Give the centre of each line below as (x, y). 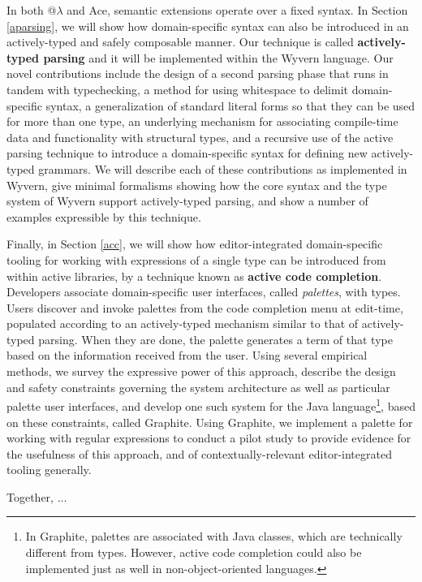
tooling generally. (49, 470)
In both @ (32, 10)
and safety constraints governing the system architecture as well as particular (198, 387)
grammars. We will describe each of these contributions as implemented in (223, 168)
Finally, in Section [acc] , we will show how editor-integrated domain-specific (195, 244)
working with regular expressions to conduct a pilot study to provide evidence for (209, 438)
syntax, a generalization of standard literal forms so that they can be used (230, 105)
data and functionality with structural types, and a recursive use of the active (200, 137)
